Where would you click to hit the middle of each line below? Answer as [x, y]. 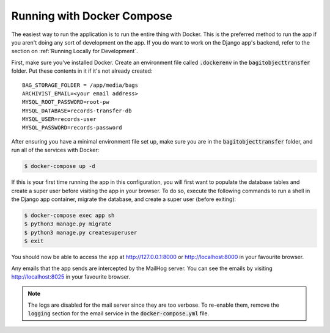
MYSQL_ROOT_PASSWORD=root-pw [66, 102]
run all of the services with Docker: [55, 150]
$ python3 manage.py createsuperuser [81, 232]
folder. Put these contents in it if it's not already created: [82, 71]
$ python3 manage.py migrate [68, 224]
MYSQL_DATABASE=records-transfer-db [77, 111]
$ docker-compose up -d [60, 166]
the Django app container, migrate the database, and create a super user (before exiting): [124, 199]
